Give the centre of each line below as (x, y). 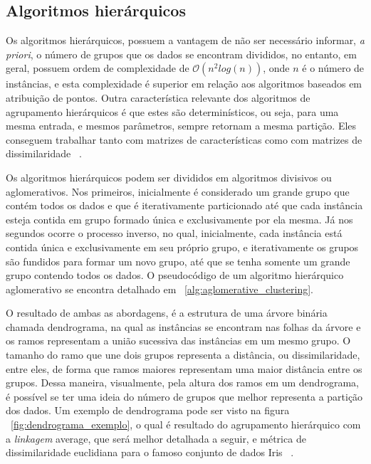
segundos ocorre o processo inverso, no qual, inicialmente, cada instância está (174, 233)
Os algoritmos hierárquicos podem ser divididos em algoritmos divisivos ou (169, 177)
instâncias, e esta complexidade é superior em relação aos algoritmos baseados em (184, 84)
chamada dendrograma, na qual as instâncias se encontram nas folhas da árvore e (183, 326)
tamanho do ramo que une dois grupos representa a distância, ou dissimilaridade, (183, 355)
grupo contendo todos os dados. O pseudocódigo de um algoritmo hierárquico (175, 275)
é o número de (333, 68)
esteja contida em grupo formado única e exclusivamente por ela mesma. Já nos (179, 219)
